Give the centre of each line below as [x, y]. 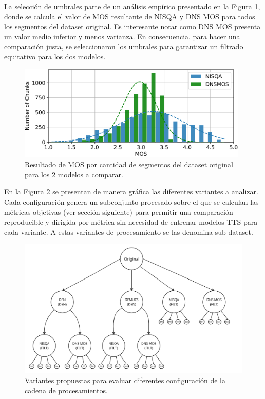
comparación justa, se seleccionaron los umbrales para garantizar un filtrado [124, 46]
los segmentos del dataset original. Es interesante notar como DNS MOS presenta [132, 26]
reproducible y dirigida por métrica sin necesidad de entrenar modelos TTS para [131, 222]
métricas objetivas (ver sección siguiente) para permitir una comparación [119, 212]
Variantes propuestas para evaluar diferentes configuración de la [125, 380]
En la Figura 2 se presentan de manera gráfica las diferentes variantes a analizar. [131, 192]
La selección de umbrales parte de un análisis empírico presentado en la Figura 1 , [132, 6]
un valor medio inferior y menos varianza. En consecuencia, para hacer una [122, 36]
